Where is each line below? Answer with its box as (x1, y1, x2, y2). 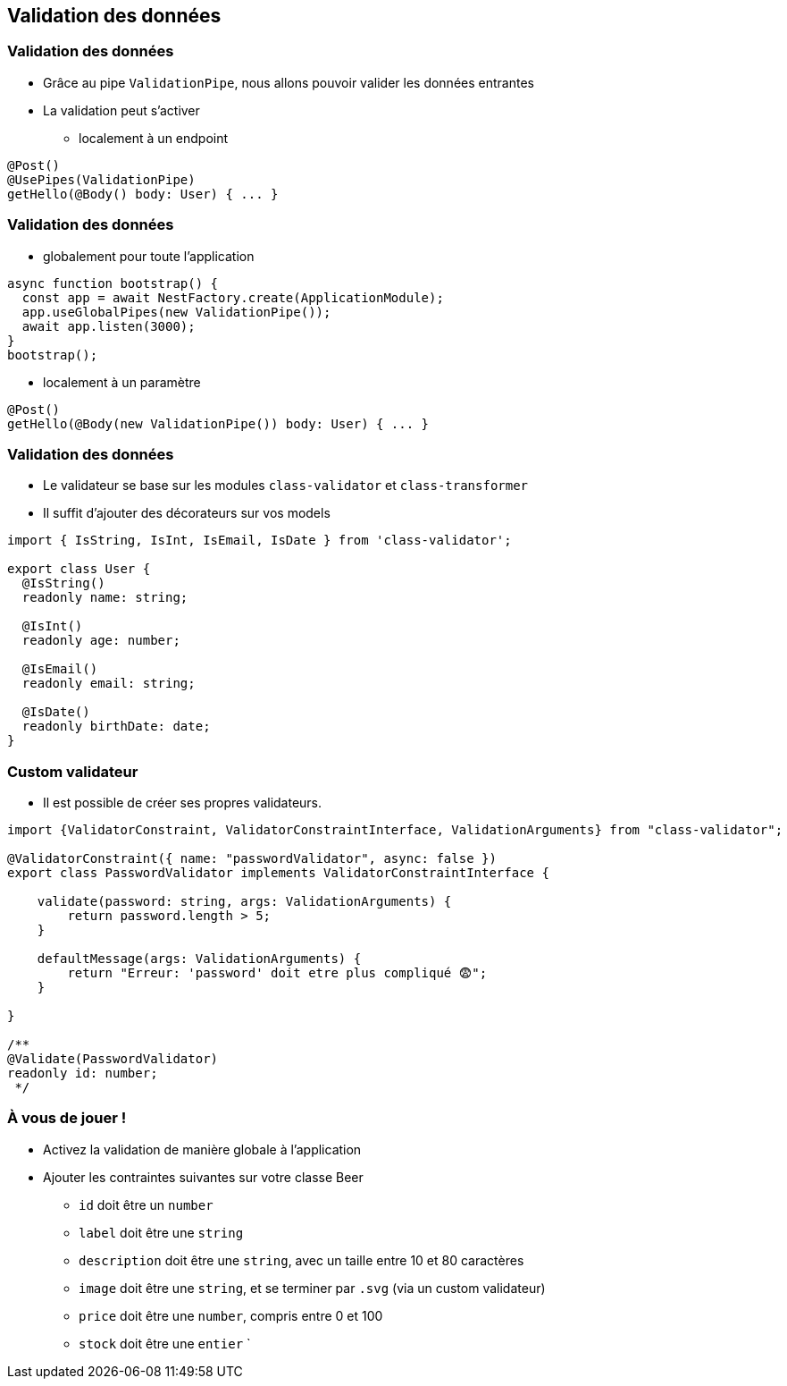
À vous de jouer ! (7, 1109, 127, 1128)
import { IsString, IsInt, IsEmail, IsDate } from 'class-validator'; (7, 533, 512, 548)
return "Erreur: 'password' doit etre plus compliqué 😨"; (67, 966, 488, 981)
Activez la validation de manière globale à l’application (43, 1141, 362, 1157)
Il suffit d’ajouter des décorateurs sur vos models (43, 505, 331, 521)
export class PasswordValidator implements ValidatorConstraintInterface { (7, 866, 549, 881)
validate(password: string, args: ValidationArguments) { (37, 894, 452, 909)
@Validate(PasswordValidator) (7, 1052, 219, 1067)
